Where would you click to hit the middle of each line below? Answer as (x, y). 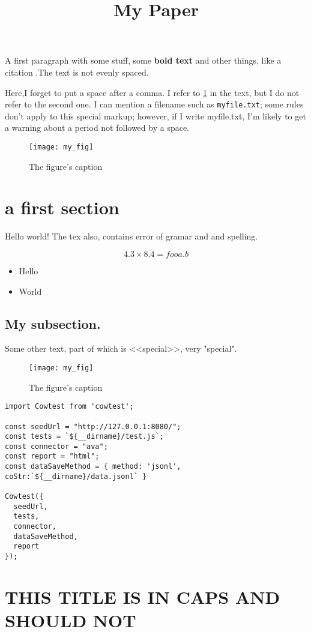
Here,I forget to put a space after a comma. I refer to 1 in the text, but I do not (152, 92)
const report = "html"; (52, 456)
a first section (62, 207)
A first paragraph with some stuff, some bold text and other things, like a (143, 60)
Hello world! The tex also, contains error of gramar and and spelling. (131, 236)
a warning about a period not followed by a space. (97, 128)
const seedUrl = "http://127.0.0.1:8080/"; (93, 426)
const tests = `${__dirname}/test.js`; (84, 437)
